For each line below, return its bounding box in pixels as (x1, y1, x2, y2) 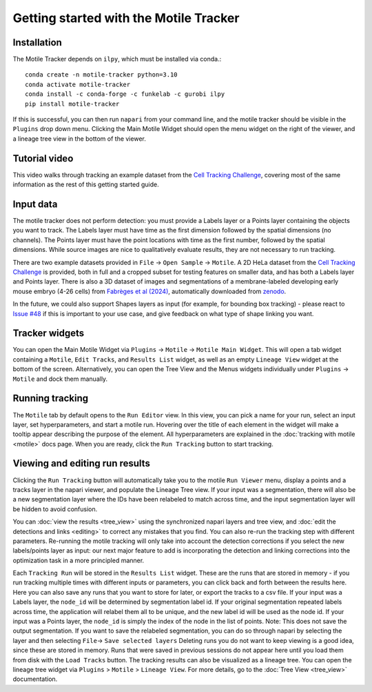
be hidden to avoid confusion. (12, 504, 98, 513)
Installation (12, 37, 62, 48)
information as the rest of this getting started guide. (12, 180, 159, 189)
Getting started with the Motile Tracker (12, 10, 240, 26)
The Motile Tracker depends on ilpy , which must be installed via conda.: (12, 55, 222, 63)
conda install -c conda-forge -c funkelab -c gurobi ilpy (25, 90, 225, 98)
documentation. (12, 675, 58, 683)
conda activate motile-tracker (25, 80, 131, 88)
